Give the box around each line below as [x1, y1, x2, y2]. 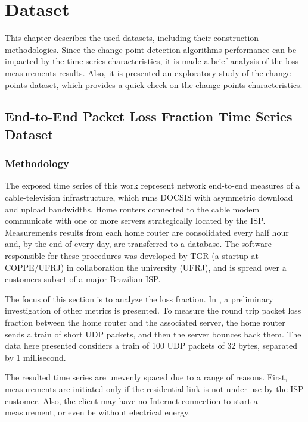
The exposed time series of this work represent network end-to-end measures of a [5, 179, 300, 192]
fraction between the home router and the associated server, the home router [5, 316, 285, 329]
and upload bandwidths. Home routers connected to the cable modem [5, 202, 260, 215]
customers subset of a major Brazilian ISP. [5, 273, 161, 285]
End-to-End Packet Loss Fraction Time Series [5, 107, 293, 126]
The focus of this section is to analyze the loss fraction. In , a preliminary [5, 292, 273, 305]
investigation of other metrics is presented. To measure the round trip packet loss [5, 304, 301, 317]
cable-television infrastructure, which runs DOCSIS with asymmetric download [5, 191, 293, 204]
